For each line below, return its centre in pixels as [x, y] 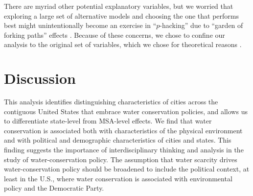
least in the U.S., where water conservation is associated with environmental [118, 178]
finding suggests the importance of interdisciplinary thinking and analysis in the [124, 150]
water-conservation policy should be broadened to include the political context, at [127, 169]
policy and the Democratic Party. [54, 188]
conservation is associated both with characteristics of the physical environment [123, 130]
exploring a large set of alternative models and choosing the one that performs [122, 15]
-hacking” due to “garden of [201, 25]
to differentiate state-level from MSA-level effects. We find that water [108, 121]
